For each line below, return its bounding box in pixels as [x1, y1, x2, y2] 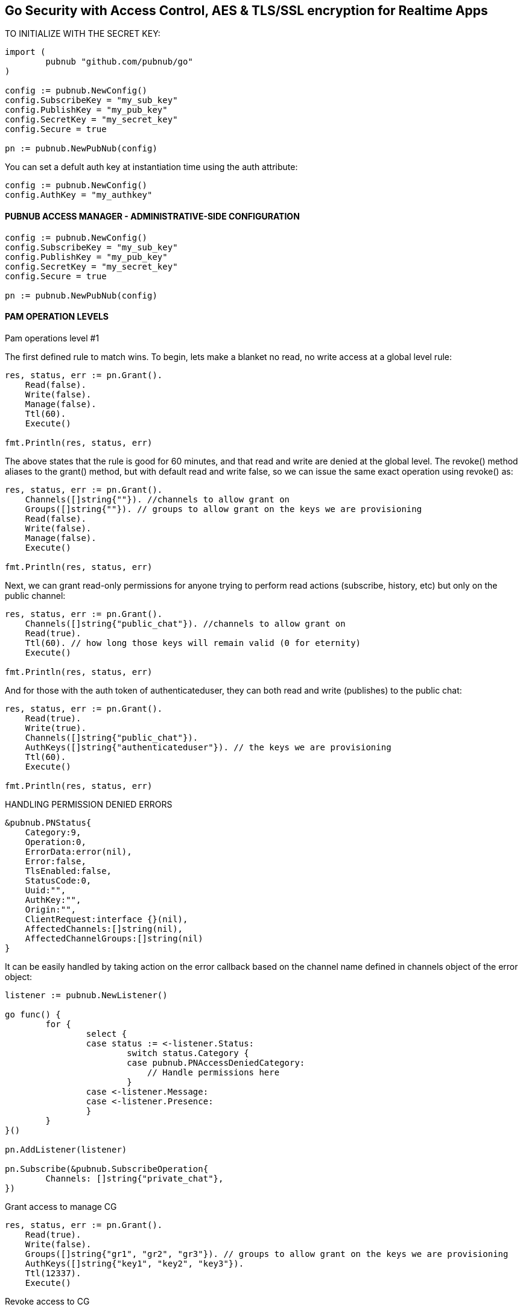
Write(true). [25, 723, 86, 733]
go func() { [5, 1009, 61, 1019]
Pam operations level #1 [5, 332, 100, 343]
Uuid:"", [25, 885, 66, 895]
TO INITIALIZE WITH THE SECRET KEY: [5, 28, 160, 39]
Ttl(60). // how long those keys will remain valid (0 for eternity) [25, 638, 361, 648]
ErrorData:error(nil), [25, 846, 132, 856]
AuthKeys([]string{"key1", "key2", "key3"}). [25, 1258, 244, 1268]
